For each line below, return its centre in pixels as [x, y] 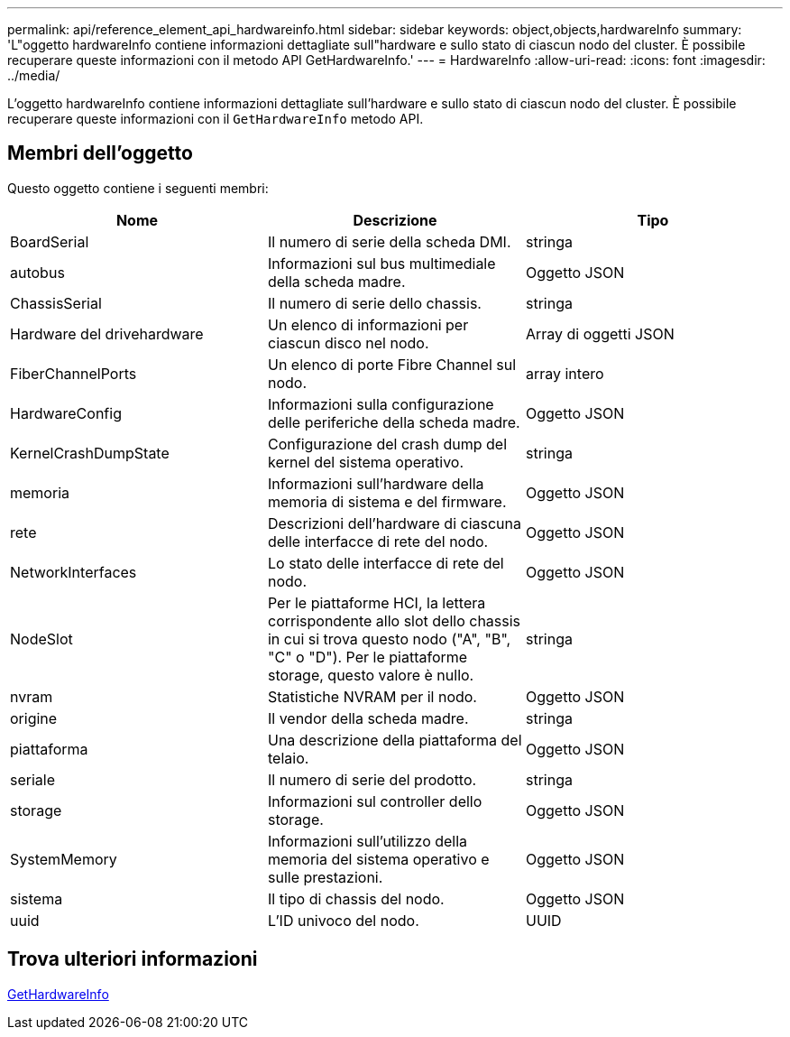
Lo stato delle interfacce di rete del [386, 563]
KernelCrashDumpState [90, 453]
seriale [33, 779]
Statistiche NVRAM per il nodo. [372, 696]
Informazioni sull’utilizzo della [367, 841]
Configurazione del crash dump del [387, 444]
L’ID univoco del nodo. [343, 920]
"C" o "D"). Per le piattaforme [367, 657]
